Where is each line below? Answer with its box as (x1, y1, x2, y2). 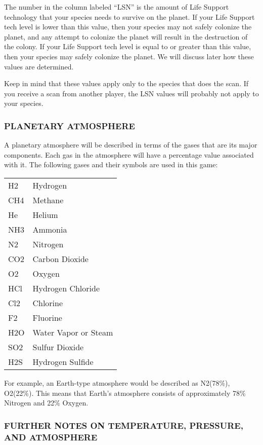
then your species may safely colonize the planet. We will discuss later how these (4, 51, 254, 61)
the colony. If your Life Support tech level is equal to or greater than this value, (4, 41, 251, 52)
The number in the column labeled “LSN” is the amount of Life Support (4, 2, 229, 12)
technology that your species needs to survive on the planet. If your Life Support (4, 11, 255, 22)
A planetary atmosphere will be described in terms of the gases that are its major (4, 139, 257, 150)
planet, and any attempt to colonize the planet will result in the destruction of (4, 31, 248, 42)
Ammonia (32, 223, 67, 235)
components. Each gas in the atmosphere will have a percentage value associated (4, 149, 254, 160)
